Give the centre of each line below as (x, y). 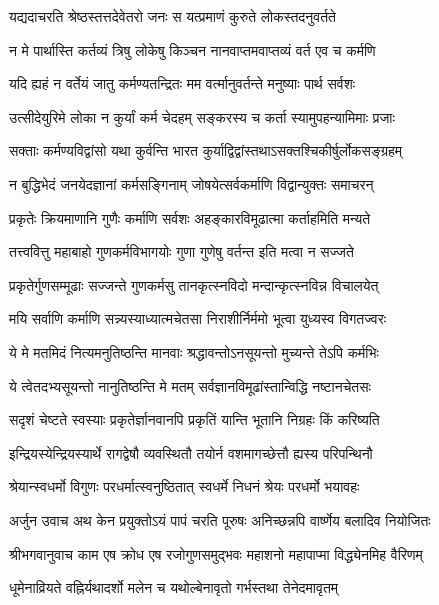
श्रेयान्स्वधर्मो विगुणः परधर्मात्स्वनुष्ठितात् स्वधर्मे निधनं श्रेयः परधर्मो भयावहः (184, 486)
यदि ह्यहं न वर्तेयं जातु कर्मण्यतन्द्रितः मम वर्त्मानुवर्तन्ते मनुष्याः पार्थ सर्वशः (182, 83)
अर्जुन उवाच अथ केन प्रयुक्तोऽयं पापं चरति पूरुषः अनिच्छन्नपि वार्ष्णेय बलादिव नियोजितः (220, 519)
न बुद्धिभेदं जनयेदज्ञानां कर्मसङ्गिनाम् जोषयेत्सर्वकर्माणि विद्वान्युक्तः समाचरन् (191, 183)
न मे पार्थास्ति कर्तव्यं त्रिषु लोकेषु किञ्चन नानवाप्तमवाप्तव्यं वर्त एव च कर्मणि (192, 49)
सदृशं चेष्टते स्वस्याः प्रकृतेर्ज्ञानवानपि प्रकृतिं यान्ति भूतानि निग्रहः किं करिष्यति (194, 419)
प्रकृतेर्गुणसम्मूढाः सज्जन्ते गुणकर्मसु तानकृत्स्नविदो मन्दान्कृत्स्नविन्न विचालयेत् (194, 284)
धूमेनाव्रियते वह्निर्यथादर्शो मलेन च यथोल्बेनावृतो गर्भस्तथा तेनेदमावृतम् (174, 587)
